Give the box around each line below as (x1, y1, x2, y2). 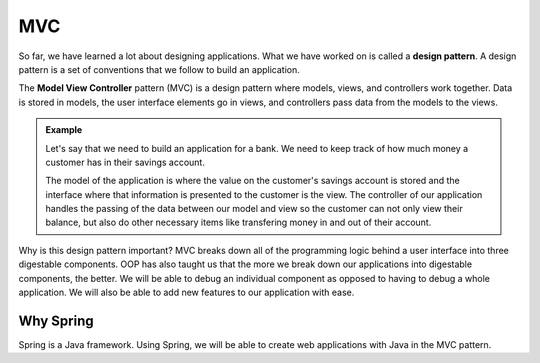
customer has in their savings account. (45, 156, 205, 168)
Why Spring (18, 312, 94, 329)
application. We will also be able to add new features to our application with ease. (18, 286, 355, 299)
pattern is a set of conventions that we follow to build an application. (18, 63, 300, 75)
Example (45, 124, 83, 136)
